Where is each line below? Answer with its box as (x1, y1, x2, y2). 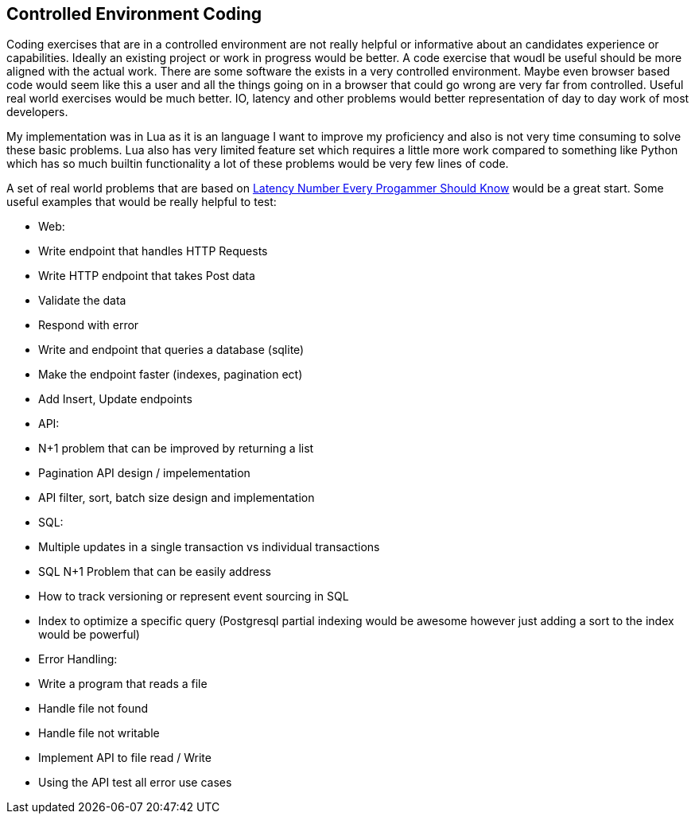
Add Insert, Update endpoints (38, 392, 192, 406)
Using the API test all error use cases (38, 775, 232, 790)
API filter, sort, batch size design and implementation (38, 491, 315, 505)
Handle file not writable (38, 726, 160, 740)
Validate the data (38, 293, 126, 308)
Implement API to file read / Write (38, 751, 212, 765)
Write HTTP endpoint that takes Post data (38, 269, 255, 283)
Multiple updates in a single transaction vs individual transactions (38, 540, 380, 554)
